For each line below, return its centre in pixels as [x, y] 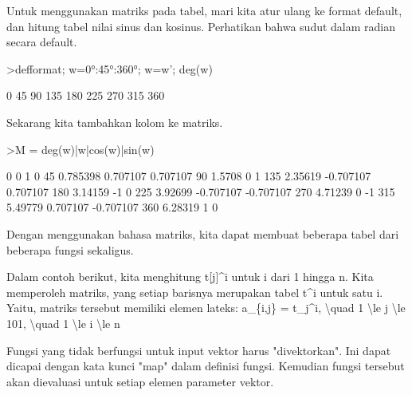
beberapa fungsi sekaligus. [70, 249]
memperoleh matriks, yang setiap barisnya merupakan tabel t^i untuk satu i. [195, 292]
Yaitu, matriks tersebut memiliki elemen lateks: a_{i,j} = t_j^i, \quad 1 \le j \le [206, 308]
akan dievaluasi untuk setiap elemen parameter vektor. [140, 381]
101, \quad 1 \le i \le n [63, 323]
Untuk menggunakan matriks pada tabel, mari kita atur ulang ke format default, [204, 10]
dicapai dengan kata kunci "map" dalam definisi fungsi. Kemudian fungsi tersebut [206, 366]
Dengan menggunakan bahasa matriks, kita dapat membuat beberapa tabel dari [203, 233]
